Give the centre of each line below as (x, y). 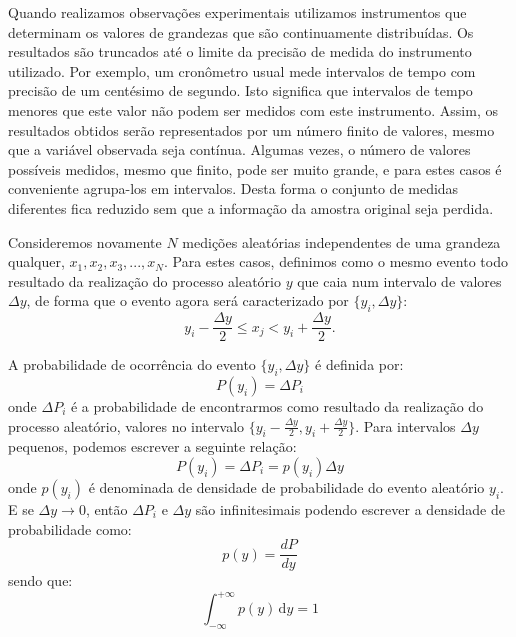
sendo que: (40, 580)
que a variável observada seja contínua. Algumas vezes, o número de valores (239, 149)
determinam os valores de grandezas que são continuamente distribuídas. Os (241, 31)
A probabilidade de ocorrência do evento (132, 364)
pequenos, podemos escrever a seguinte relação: (152, 446)
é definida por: (359, 364)
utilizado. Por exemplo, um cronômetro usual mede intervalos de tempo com (242, 70)
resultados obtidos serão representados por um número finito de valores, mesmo (251, 129)
